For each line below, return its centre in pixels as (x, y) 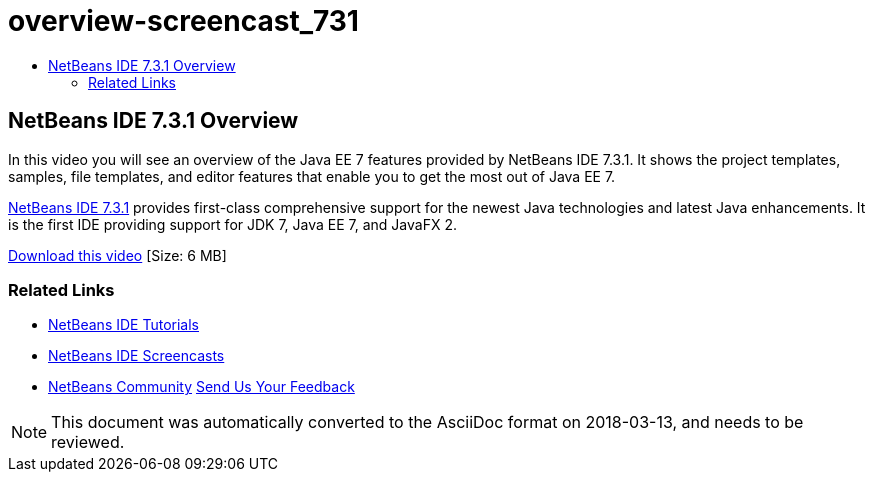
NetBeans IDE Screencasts (136, 356)
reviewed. (88, 442)
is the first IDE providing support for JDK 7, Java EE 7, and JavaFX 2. (232, 224)
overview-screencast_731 (183, 21)
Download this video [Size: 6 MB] (117, 255)
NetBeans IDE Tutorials (123, 325)
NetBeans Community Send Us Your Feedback (201, 387)
